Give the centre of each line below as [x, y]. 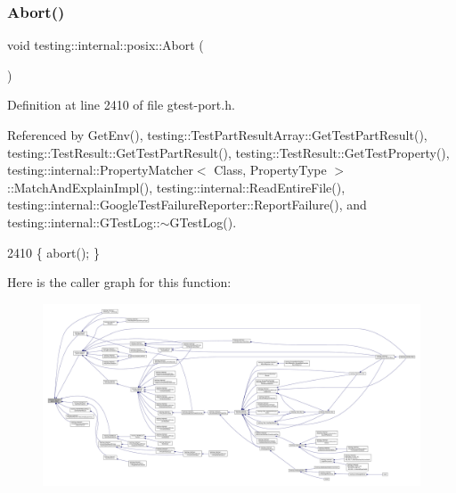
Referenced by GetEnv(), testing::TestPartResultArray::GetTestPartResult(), [217, 135]
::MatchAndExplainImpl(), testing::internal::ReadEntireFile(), [176, 187]
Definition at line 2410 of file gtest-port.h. [121, 105]
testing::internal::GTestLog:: [84, 222]
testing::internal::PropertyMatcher [100, 170]
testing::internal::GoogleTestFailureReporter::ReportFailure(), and [187, 205]
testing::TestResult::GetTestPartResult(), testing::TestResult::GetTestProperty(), [228, 152]
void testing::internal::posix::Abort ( [106, 45]
